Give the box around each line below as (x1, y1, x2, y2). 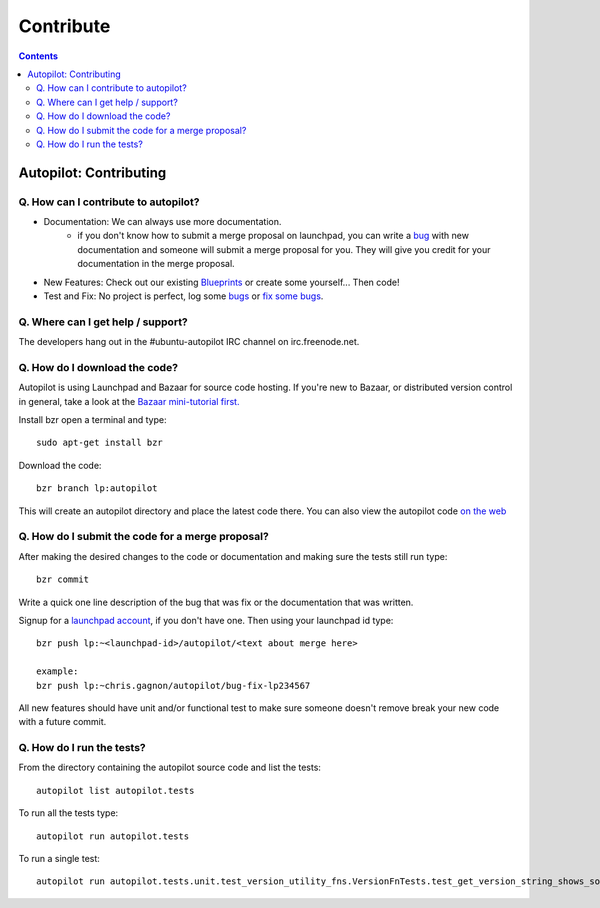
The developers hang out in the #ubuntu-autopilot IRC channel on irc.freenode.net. (18, 336, 360, 348)
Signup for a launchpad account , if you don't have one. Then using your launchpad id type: (18, 614, 394, 626)
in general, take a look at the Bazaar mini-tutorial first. (18, 395, 240, 407)
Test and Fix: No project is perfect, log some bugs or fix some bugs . (43, 290, 324, 302)
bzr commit (36, 574, 90, 585)
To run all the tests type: (18, 807, 119, 819)
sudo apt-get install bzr (36, 437, 164, 449)
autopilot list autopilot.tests (36, 785, 195, 796)
